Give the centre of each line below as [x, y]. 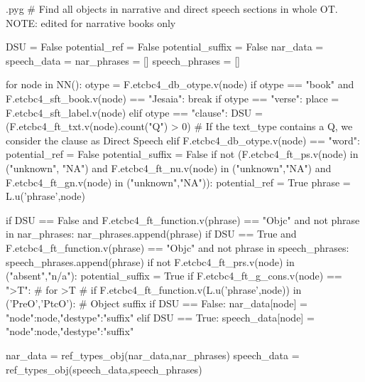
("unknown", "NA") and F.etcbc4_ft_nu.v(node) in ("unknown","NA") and [169, 168]
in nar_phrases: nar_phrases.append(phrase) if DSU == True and [151, 234]
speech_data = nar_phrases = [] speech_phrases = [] [123, 60]
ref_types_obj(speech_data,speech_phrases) [104, 369]
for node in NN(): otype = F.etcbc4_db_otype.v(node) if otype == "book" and [180, 84]
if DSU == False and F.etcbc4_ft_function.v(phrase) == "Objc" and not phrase [183, 219]
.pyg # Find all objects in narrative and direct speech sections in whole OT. [172, 9]
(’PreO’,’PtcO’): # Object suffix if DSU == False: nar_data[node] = [157, 303]
